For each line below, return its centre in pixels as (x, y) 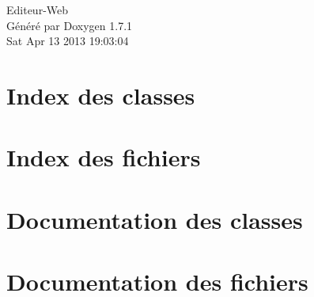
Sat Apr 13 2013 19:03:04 (68, 41)
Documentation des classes (155, 219)
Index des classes (101, 95)
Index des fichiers (104, 157)
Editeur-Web (38, 10)
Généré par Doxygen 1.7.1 (70, 25)
